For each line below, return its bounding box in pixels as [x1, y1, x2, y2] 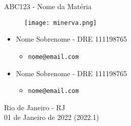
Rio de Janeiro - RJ [4, 102, 65, 112]
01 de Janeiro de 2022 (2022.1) [4, 112, 99, 122]
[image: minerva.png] [24, 19, 97, 26]
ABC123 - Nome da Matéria [4, 1, 92, 11]
